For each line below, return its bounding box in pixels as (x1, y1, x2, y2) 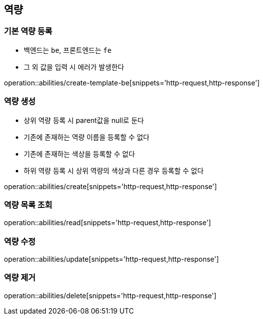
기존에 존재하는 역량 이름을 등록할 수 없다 (24, 132, 150, 141)
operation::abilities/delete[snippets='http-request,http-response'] (4, 291, 217, 300)
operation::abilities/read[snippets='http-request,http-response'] (4, 218, 211, 227)
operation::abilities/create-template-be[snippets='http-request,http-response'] (4, 78, 260, 87)
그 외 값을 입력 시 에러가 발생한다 (24, 62, 124, 71)
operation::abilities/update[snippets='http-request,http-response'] (4, 255, 219, 264)
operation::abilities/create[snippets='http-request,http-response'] (4, 182, 217, 191)
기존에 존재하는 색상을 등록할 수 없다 (24, 149, 135, 158)
